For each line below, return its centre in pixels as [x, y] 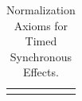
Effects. [41, 72]
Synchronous [41, 56]
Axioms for [41, 25]
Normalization [41, 10]
